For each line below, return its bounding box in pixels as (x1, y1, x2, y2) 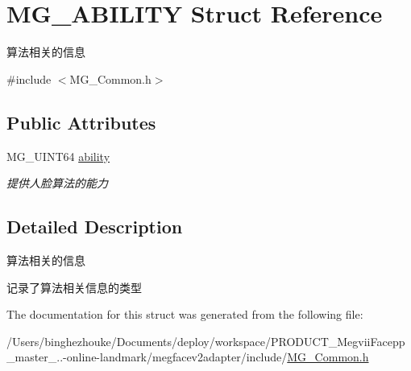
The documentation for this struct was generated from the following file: (6, 306, 363, 323)
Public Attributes (6, 109, 156, 134)
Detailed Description (6, 214, 183, 239)
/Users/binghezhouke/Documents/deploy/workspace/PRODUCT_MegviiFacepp (6, 332, 405, 349)
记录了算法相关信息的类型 (6, 278, 142, 295)
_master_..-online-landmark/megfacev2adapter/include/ (6, 348, 288, 365)
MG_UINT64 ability (6, 147, 110, 164)
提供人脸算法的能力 (6, 175, 108, 192)
